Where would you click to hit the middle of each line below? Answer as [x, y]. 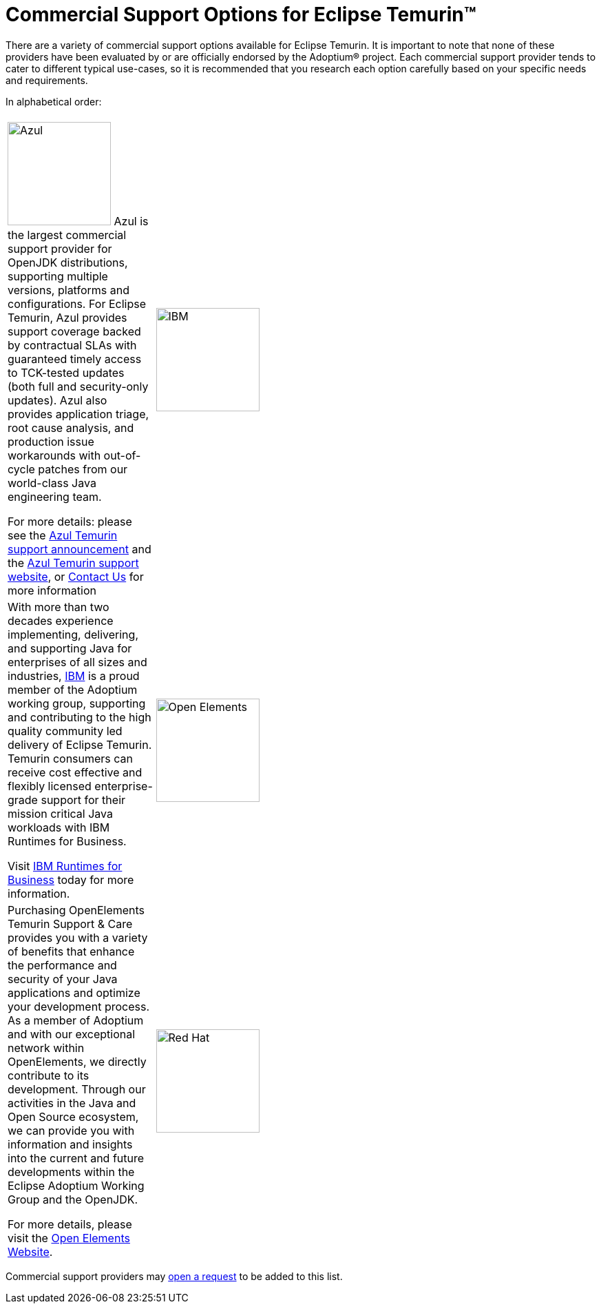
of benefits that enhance [71, 951]
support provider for [60, 248]
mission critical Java [60, 813]
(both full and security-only [78, 386]
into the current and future [76, 1158]
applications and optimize [74, 992]
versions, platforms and [68, 290]
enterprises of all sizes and [77, 662]
